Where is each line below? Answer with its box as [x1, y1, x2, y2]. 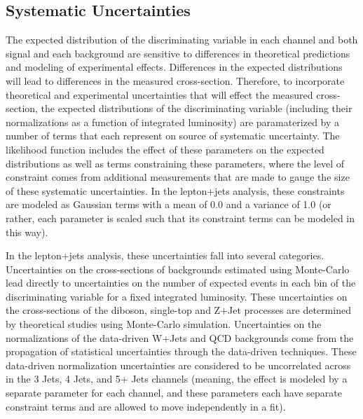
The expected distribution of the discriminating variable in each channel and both [6, 32, 358, 47]
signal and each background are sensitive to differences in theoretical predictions [6, 46, 350, 60]
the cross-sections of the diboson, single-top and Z [6, 303, 221, 317]
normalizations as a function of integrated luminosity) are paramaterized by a [6, 114, 340, 129]
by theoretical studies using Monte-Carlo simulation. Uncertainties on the [6, 317, 322, 331]
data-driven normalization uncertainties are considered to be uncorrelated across [6, 357, 351, 372]
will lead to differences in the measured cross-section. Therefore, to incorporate [6, 73, 345, 88]
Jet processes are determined [228, 303, 351, 317]
